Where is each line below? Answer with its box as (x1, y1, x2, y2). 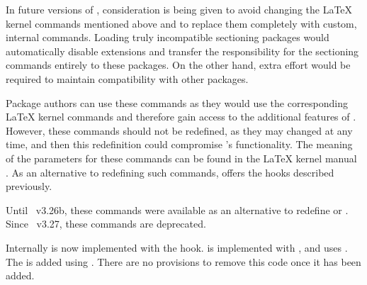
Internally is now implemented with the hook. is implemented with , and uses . (6, 240, 348, 255)
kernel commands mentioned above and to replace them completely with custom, (6, 16, 357, 30)
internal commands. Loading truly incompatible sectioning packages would (6, 30, 329, 45)
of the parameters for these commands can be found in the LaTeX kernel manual (6, 150, 357, 165)
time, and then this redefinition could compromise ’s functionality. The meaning (6, 137, 353, 152)
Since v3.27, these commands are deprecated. (6, 216, 206, 231)
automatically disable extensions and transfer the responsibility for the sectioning (6, 43, 359, 58)
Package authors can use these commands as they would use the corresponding (6, 95, 349, 110)
